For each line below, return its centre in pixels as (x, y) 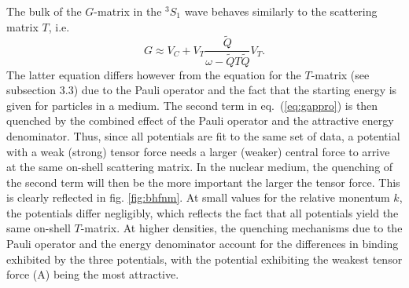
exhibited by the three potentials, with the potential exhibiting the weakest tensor (204, 259)
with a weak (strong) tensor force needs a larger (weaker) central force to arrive (198, 151)
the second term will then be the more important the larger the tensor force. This (203, 182)
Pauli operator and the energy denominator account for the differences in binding (203, 244)
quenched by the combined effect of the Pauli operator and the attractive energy (200, 120)
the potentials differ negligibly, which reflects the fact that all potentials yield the (203, 212)
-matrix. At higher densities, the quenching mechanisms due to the (241, 228)
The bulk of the (44, 11)
